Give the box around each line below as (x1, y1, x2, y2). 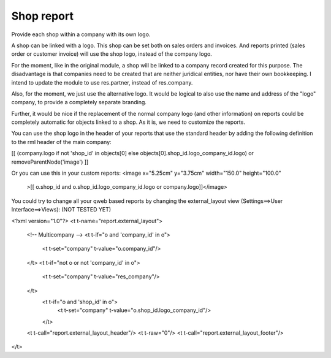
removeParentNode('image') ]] (11, 158, 89, 166)
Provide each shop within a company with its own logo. (11, 31, 151, 38)
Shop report (11, 9, 74, 23)
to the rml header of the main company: (11, 138, 112, 145)
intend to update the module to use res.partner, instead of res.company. (11, 78, 193, 86)
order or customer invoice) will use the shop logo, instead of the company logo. (11, 50, 213, 58)
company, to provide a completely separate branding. (11, 99, 147, 106)
